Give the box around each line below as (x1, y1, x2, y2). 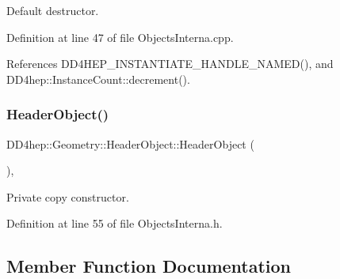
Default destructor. (6, 2, 99, 18)
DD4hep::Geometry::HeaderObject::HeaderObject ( (6, 135, 254, 152)
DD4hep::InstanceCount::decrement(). (6, 70, 190, 87)
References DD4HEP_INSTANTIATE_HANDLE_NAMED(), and (6, 55, 334, 72)
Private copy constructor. (6, 188, 129, 205)
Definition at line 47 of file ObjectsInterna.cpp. (6, 28, 234, 45)
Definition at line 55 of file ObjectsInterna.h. (6, 215, 223, 232)
